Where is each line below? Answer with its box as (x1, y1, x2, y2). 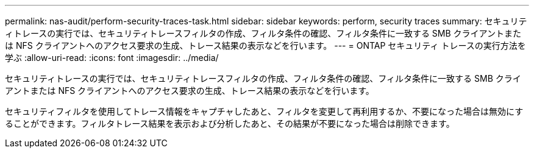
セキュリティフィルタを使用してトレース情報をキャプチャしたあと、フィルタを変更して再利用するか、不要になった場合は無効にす (5, 106, 524, 116)
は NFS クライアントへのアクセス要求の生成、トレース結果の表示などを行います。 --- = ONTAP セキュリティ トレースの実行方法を (5, 40, 526, 51)
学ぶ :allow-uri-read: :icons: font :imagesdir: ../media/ (5, 52, 219, 63)
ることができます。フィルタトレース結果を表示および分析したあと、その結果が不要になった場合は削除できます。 (5, 118, 455, 129)
